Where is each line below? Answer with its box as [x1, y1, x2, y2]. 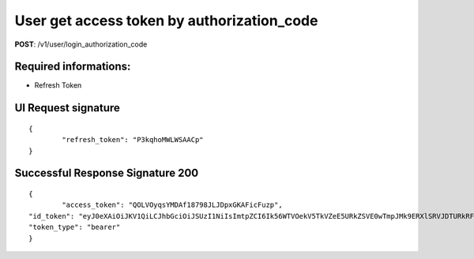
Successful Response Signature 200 [14, 167, 199, 180]
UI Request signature [14, 101, 120, 114]
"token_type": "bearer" [28, 223, 121, 232]
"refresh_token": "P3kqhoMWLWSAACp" [62, 135, 205, 145]
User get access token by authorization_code [14, 12, 318, 29]
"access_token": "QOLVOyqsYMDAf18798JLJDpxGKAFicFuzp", [62, 201, 284, 209]
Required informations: [14, 60, 131, 73]
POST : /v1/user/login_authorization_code [14, 39, 148, 49]
